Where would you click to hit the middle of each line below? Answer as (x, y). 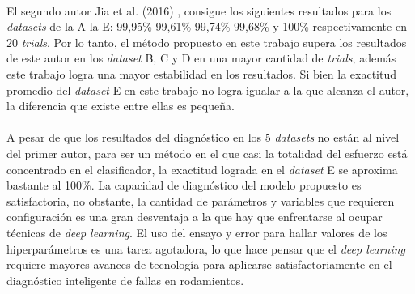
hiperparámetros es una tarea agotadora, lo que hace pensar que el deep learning (206, 248)
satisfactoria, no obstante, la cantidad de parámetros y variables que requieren (201, 200)
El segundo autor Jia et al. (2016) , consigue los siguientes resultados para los (199, 10)
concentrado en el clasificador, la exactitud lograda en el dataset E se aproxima (202, 169)
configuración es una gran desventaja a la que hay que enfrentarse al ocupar (195, 217)
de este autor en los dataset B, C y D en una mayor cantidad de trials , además (201, 58)
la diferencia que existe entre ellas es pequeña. (121, 106)
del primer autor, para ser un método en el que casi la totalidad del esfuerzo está (207, 153)
